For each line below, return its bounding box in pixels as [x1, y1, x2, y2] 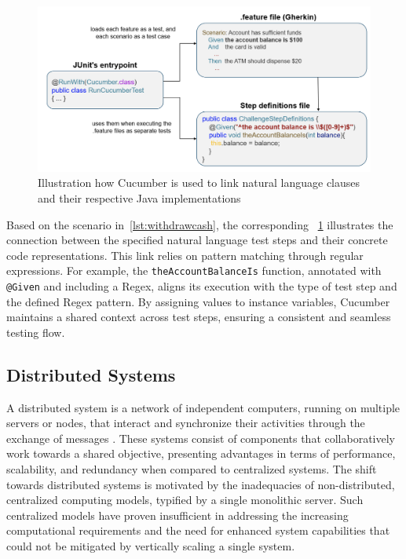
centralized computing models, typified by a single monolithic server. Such [6, 491, 364, 508]
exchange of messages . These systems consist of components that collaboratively [6, 429, 396, 446]
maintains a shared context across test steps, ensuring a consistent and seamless [6, 309, 391, 325]
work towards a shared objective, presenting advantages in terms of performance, [6, 445, 396, 462]
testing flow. [6, 323, 65, 340]
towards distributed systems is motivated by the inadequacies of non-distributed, [6, 476, 395, 492]
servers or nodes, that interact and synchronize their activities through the [6, 415, 365, 431]
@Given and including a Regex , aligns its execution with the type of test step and [6, 277, 397, 294]
